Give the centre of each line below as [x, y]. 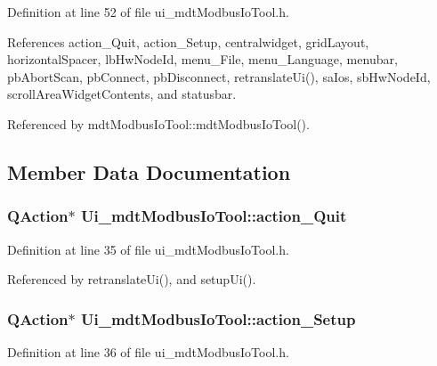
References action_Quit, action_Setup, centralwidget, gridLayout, [188, 41]
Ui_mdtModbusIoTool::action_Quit [214, 216]
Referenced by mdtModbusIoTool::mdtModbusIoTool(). [158, 123]
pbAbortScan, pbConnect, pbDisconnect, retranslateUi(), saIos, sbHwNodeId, [219, 76]
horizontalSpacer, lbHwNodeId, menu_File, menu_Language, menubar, [202, 59]
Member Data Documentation [149, 171]
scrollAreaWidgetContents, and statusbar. [122, 94]
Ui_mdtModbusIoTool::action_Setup [218, 318]
